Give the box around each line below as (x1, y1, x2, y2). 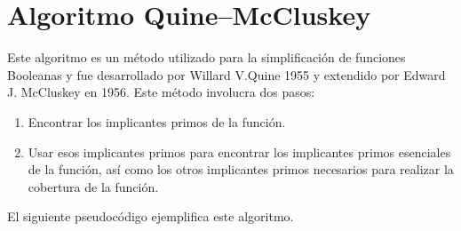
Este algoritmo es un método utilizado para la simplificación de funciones (7, 48, 406, 67)
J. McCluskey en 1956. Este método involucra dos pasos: (7, 83, 315, 101)
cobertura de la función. (28, 177, 159, 195)
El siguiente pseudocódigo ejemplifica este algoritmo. (7, 207, 294, 226)
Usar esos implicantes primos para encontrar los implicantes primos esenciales (28, 142, 451, 161)
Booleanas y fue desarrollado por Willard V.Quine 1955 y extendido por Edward (7, 65, 446, 84)
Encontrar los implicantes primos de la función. (28, 112, 286, 131)
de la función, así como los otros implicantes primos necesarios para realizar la (28, 160, 454, 179)
